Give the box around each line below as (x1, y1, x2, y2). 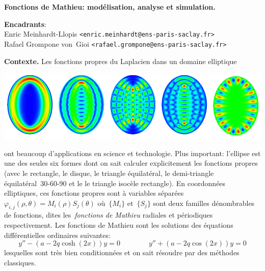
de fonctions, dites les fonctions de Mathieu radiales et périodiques (4, 209, 213, 220)
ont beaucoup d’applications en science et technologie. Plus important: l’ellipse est (4, 147, 261, 158)
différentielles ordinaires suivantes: (4, 229, 111, 240)
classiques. (4, 257, 36, 267)
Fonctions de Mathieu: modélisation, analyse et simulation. (4, 2, 216, 12)
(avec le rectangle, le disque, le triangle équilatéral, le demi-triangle (4, 167, 214, 178)
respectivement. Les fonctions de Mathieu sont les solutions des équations (4, 220, 233, 230)
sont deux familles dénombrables (153, 197, 255, 208)
